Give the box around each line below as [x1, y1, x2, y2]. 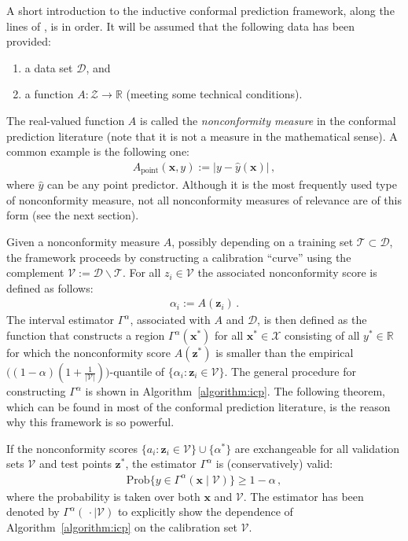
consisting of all [284, 327, 360, 344]
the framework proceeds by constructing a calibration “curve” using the [6, 248, 351, 265]
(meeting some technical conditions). [126, 86, 303, 102]
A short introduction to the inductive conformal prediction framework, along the [6, 2, 395, 18]
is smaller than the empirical [215, 344, 354, 361]
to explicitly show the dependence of [117, 503, 293, 520]
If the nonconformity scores [6, 440, 138, 456]
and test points [39, 455, 112, 472]
